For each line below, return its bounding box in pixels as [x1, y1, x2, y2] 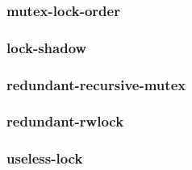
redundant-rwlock [6, 111, 124, 131]
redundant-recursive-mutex [6, 74, 186, 94]
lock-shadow [6, 37, 87, 57]
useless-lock [6, 148, 83, 168]
